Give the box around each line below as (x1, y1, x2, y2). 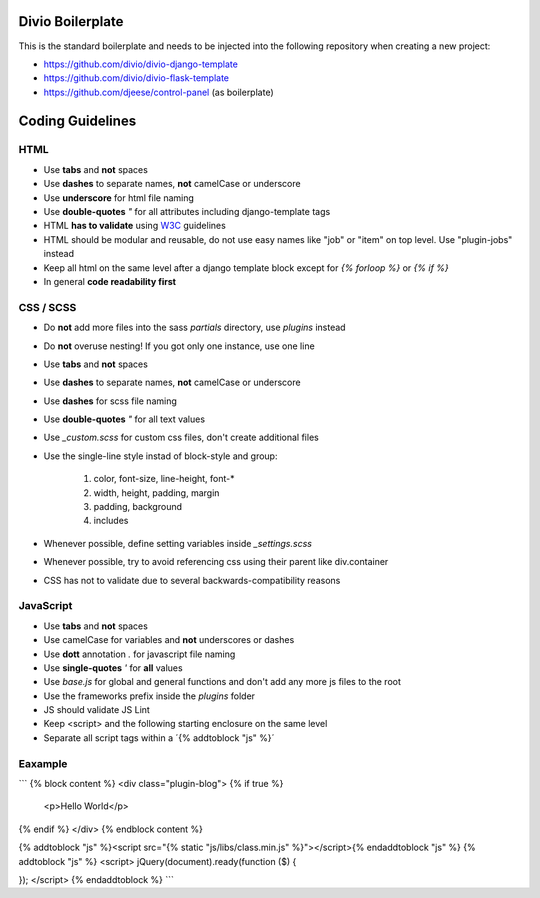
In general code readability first (43, 275, 177, 287)
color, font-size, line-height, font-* (93, 473, 235, 485)
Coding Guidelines (18, 112, 137, 129)
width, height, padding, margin (93, 486, 220, 499)
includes (93, 515, 129, 527)
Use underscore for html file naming (43, 191, 195, 204)
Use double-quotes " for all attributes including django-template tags (43, 206, 331, 218)
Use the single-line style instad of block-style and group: (43, 450, 278, 462)
